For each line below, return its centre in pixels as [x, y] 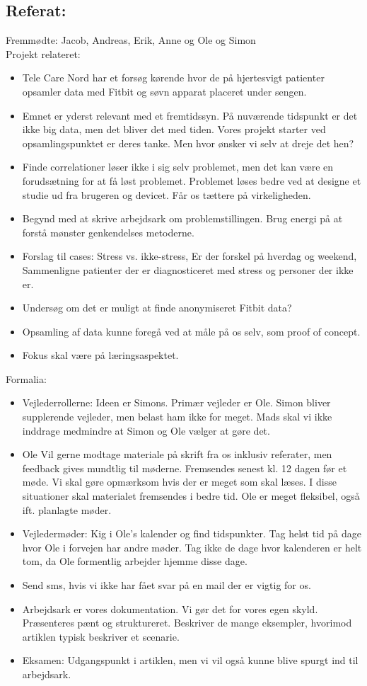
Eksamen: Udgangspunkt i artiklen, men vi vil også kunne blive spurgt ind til [190, 660]
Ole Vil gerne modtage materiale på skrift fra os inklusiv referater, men [177, 454]
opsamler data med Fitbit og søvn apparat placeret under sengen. [164, 91]
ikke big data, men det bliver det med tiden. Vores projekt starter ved [174, 129]
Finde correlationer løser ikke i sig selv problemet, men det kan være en [178, 167]
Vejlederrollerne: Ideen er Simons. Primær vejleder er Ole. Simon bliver [176, 402]
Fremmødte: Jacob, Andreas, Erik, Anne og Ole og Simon [131, 40]
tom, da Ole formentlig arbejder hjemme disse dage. [135, 561]
